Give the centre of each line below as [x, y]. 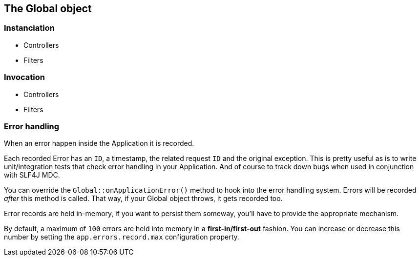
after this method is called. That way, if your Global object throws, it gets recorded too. [143, 199]
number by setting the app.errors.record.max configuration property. [122, 237]
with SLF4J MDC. [32, 175]
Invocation [24, 77]
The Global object [48, 9]
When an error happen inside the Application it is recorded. [99, 143]
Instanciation [29, 28]
